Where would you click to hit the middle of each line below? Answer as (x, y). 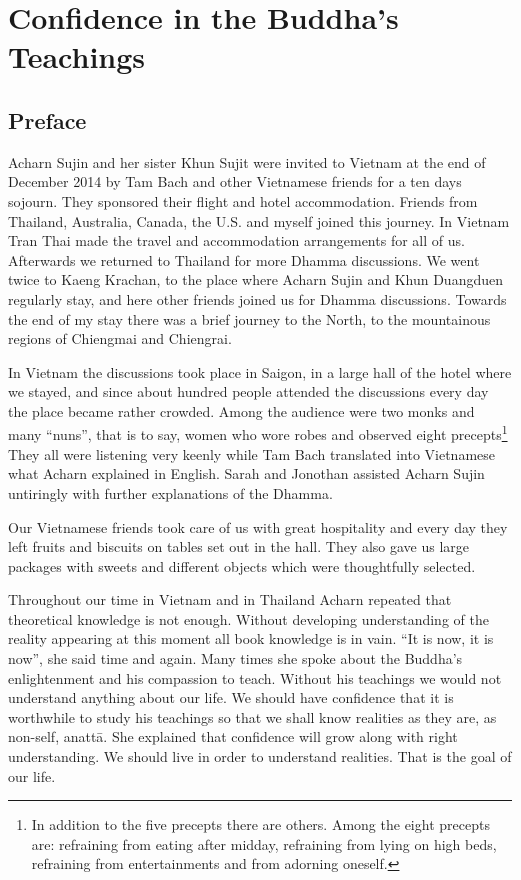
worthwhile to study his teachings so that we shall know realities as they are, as (252, 716)
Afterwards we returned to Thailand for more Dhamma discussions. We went (244, 259)
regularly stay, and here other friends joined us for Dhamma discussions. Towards (257, 298)
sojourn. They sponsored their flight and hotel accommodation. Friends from (243, 200)
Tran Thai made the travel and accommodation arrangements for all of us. (236, 240)
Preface (47, 119)
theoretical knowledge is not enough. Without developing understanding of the (248, 618)
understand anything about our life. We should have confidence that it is (231, 697)
